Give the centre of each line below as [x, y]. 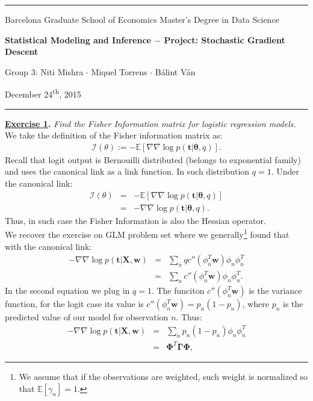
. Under [285, 171]
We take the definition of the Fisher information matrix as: [114, 135]
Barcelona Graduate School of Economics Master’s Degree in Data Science [142, 19]
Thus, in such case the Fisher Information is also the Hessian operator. [135, 220]
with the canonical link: [48, 246]
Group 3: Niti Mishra [44, 71]
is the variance [275, 291]
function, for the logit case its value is [74, 304]
